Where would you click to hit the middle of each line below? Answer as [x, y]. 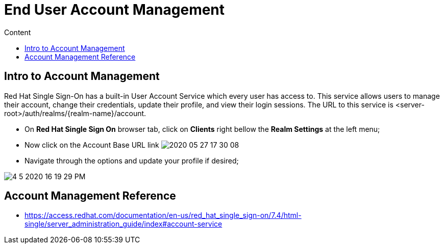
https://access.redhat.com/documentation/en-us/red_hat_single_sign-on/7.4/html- [163, 215]
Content [18, 32]
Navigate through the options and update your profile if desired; [132, 160]
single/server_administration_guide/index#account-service [124, 224]
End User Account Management [115, 10]
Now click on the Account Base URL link [92, 145]
